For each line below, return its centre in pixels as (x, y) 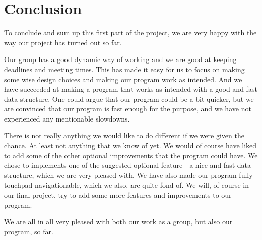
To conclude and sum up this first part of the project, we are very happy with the (130, 33)
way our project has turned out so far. (63, 42)
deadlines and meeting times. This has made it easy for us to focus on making (124, 69)
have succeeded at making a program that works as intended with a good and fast (131, 89)
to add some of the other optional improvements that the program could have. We (131, 155)
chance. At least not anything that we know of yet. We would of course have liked (130, 145)
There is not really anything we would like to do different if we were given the (124, 135)
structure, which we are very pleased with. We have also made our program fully (128, 175)
